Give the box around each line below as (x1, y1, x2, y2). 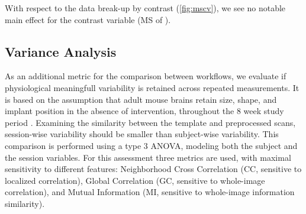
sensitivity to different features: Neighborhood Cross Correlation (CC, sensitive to (5, 163, 302, 175)
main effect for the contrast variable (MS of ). (5, 13, 171, 25)
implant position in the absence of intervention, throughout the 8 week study (5, 105, 284, 117)
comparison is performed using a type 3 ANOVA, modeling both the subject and (5, 139, 298, 151)
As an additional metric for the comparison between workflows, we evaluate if (5, 70, 286, 82)
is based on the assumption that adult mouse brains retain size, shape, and (5, 93, 277, 105)
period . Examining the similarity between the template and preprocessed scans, (5, 116, 296, 128)
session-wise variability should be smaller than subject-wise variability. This (5, 128, 279, 140)
